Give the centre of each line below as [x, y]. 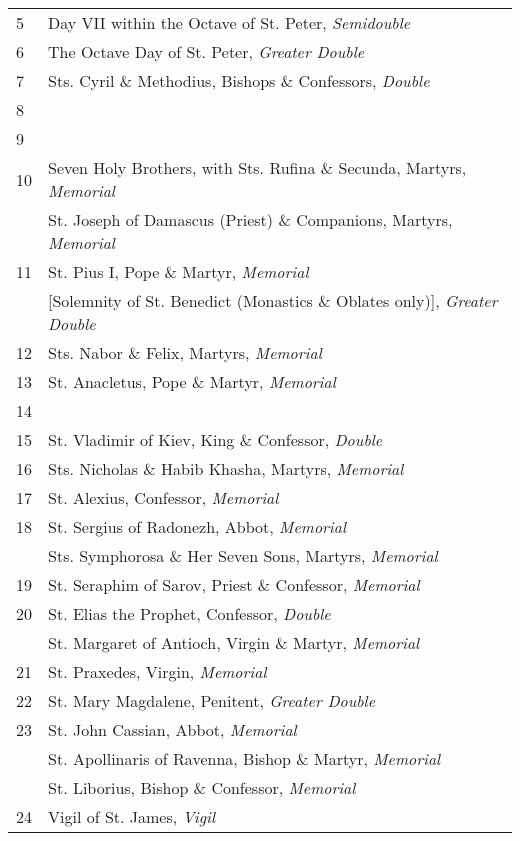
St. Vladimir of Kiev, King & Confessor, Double [215, 439]
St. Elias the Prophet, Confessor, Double [189, 613]
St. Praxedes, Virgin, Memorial [157, 671]
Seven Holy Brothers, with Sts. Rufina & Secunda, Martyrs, [257, 167]
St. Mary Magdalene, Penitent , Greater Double [212, 700]
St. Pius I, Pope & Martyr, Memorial [178, 271]
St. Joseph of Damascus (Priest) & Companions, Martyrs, [250, 219]
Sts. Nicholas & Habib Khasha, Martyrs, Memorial [226, 468]
